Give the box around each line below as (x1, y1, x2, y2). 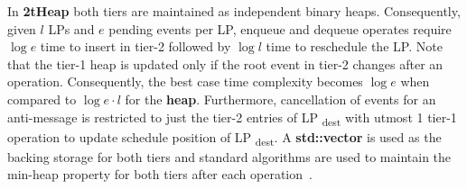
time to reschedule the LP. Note (266, 37, 443, 56)
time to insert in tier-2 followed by (40, 37, 231, 56)
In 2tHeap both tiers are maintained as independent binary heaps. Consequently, (7, 2, 461, 20)
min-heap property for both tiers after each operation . (7, 165, 313, 184)
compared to (7, 89, 77, 108)
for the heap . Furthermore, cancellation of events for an (125, 89, 436, 108)
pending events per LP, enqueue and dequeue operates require (108, 19, 452, 38)
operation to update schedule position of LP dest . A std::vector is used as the (7, 127, 442, 148)
